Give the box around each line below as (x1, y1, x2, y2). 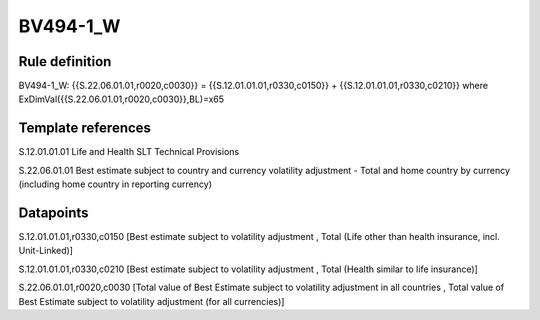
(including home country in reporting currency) (18, 178, 213, 190)
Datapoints (18, 204, 89, 221)
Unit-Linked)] (18, 245, 74, 257)
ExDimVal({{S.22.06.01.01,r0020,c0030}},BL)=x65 (18, 93, 225, 105)
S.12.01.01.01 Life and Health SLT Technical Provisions (18, 146, 240, 158)
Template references (18, 120, 152, 137)
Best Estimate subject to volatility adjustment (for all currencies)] (18, 295, 285, 307)
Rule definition (18, 53, 112, 70)
